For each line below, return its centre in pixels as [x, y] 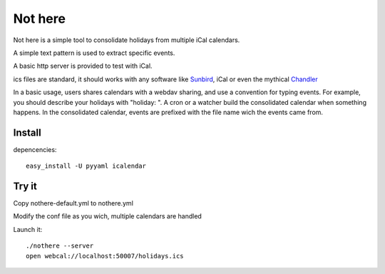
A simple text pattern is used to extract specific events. [94, 53]
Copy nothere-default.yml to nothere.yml [73, 203]
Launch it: [28, 229]
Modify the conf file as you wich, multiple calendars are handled [108, 216]
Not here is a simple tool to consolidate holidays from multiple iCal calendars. [127, 40]
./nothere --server [60, 246]
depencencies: [35, 149]
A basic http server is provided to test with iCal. [83, 66]
